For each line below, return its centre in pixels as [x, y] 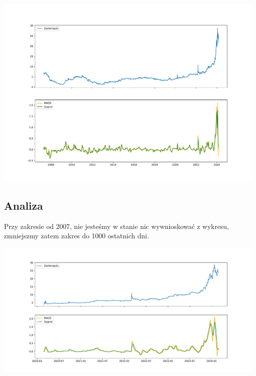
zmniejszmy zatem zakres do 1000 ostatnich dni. [77, 236]
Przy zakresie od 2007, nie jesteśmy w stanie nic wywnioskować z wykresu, [116, 226]
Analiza [24, 205]
